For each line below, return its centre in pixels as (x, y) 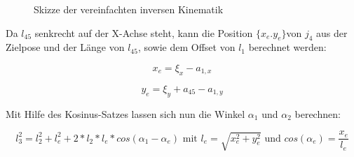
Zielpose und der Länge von (65, 47)
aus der (332, 32)
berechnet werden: (287, 47)
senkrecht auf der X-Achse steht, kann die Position (144, 32)
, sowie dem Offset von (186, 47)
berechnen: (318, 113)
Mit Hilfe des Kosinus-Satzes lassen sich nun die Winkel (125, 113)
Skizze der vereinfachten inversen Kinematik (129, 9)
